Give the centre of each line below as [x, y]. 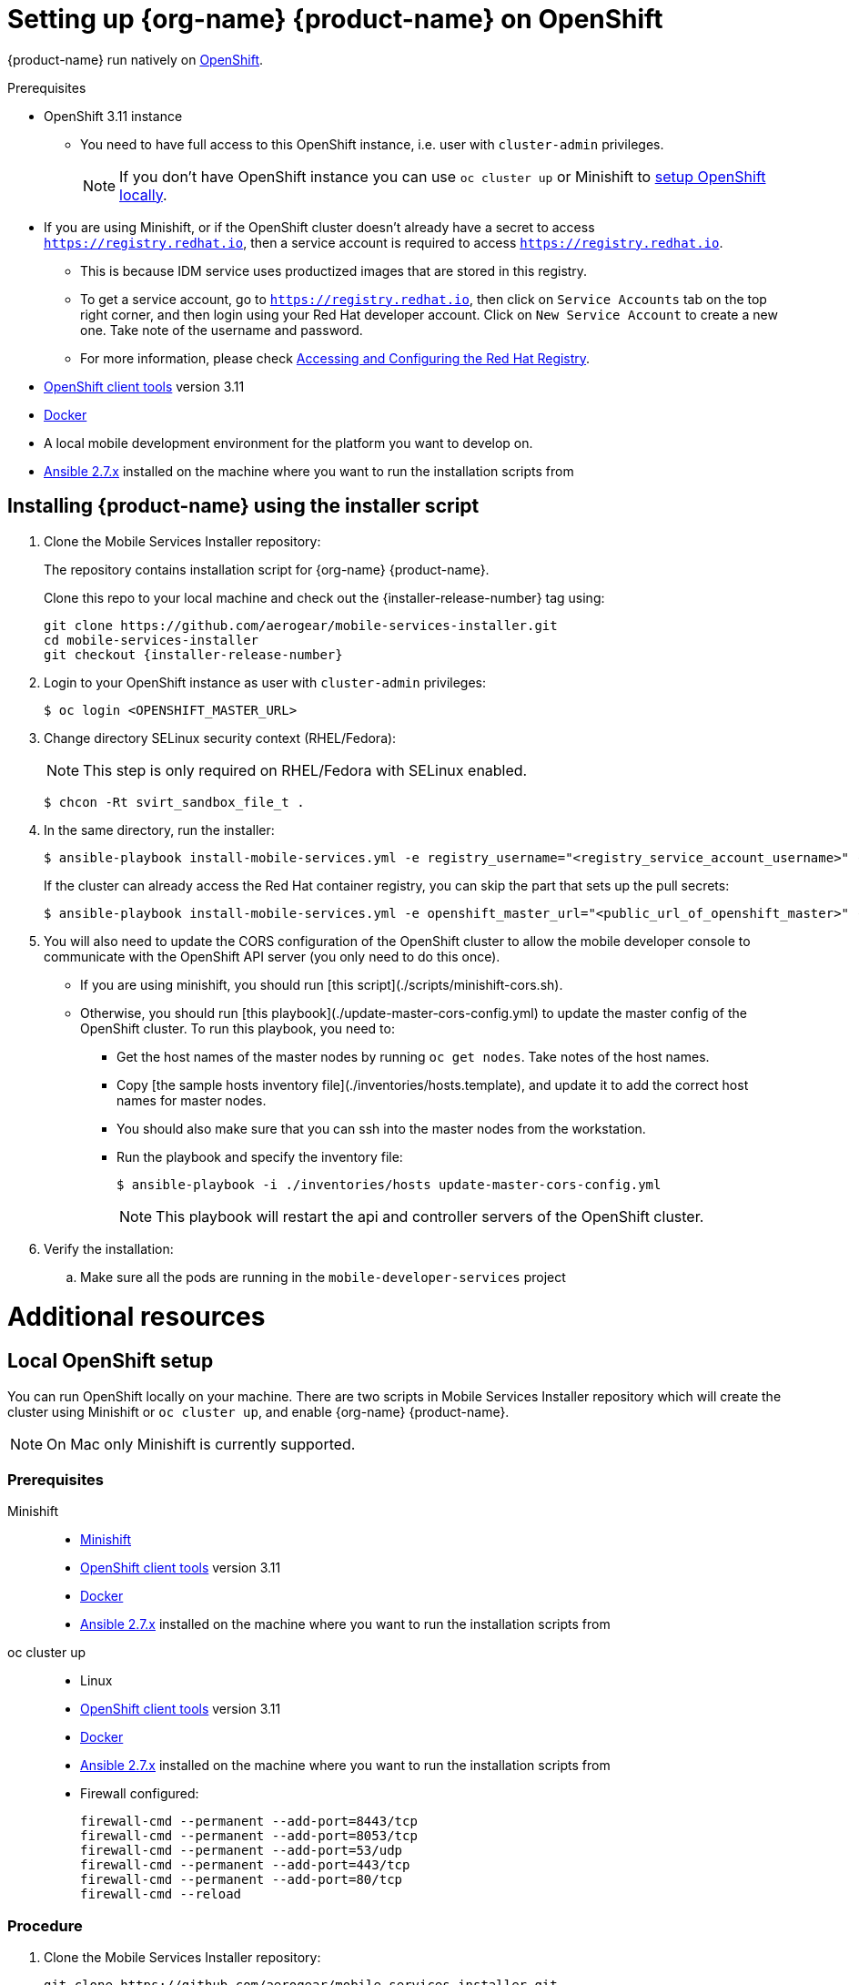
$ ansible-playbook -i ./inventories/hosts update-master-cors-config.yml [389, 1184]
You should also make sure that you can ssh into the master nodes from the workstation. [381, 1128]
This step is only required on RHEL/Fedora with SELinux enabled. [305, 770]
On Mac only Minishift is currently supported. [201, 1444]
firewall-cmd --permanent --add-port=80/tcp [242, 1880]
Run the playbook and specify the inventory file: [260, 1156]
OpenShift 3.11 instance [113, 116]
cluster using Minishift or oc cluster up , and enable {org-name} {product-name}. [258, 1411]
